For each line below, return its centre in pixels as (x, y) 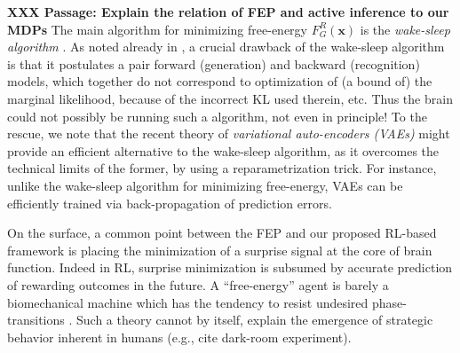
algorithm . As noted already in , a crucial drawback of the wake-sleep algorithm (226, 47)
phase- (389, 302)
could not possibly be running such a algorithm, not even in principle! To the (217, 116)
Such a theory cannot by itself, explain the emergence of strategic (254, 320)
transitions (36, 320)
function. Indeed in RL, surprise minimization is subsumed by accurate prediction (230, 267)
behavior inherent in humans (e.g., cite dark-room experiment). (179, 337)
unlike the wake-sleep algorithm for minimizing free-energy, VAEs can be (205, 185)
